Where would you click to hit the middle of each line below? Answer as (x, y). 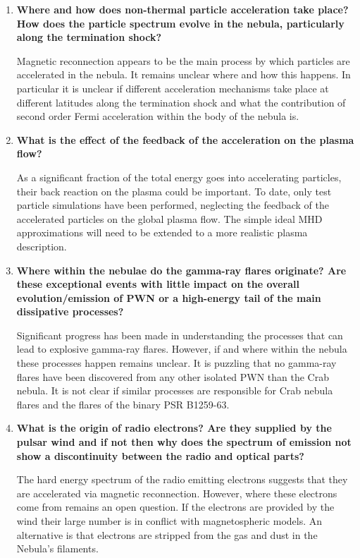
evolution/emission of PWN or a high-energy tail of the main (169, 297)
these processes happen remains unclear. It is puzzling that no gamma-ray (176, 363)
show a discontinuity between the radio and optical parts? (160, 455)
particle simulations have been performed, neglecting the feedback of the (173, 205)
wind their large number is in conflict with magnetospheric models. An (169, 521)
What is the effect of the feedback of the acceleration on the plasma (185, 139)
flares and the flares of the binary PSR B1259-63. (123, 404)
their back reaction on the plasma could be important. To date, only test (174, 191)
